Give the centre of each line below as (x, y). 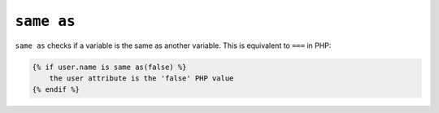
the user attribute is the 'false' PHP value (141, 78)
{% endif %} (56, 90)
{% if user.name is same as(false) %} (109, 67)
